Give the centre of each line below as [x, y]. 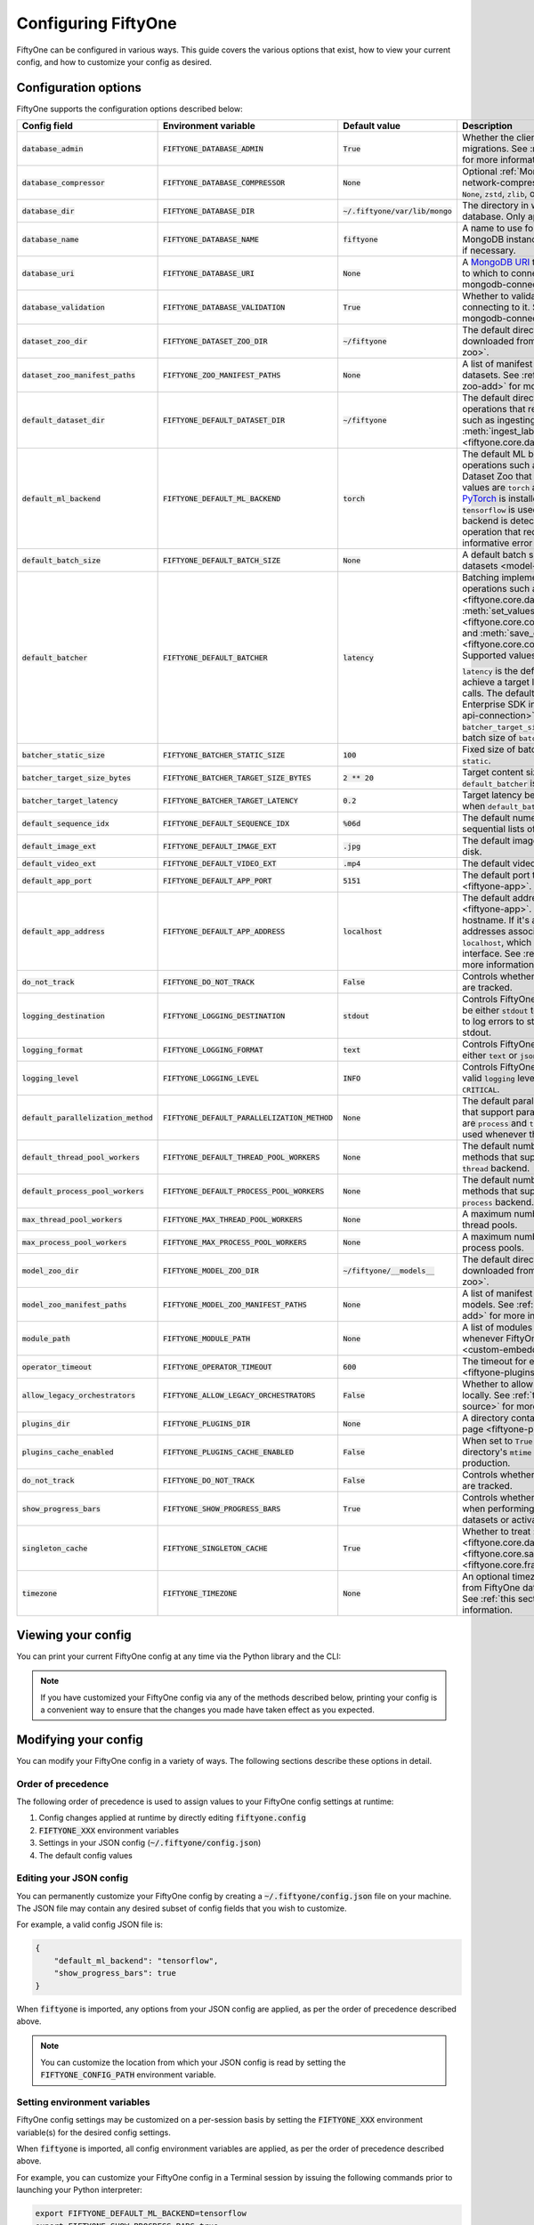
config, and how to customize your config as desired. [114, 61]
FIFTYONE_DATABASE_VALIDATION [224, 307]
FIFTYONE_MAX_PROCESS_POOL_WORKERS [235, 1242]
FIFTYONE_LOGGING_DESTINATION [224, 1016]
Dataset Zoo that [497, 476]
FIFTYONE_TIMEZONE [200, 1593]
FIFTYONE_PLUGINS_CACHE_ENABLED [228, 1452]
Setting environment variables [83, 2102]
